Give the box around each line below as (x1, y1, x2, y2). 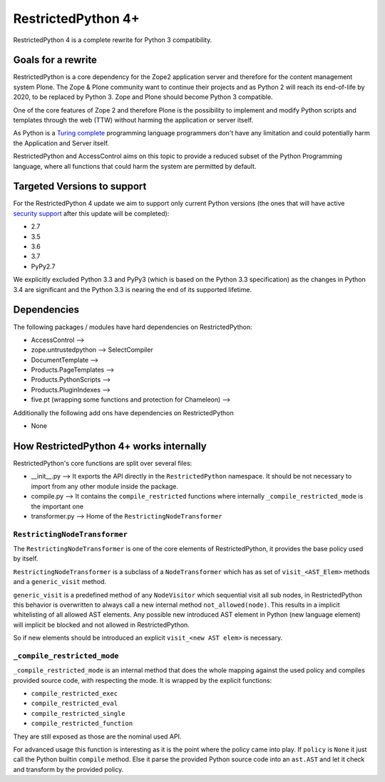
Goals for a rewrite (13, 54, 98, 66)
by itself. (13, 554, 38, 563)
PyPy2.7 (31, 262, 56, 271)
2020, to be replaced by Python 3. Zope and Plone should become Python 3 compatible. (13, 93, 274, 101)
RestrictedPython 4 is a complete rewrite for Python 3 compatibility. (13, 36, 212, 44)
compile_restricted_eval (31, 699, 118, 708)
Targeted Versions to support (13, 180, 147, 192)
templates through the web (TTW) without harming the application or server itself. (13, 116, 253, 125)
